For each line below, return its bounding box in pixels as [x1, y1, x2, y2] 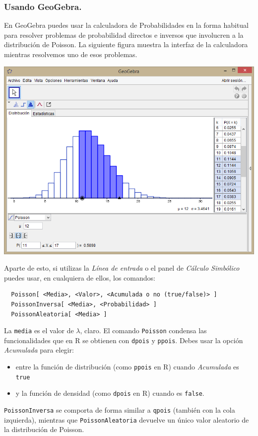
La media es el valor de [4, 325, 74, 336]
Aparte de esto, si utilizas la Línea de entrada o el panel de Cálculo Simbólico [4, 263, 240, 273]
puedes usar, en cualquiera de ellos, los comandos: [4, 272, 155, 283]
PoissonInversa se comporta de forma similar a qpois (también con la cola [4, 405, 235, 415]
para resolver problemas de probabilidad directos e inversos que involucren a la [4, 29, 244, 40]
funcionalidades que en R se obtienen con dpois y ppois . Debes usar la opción [4, 335, 243, 345]
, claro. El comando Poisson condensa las [80, 325, 207, 336]
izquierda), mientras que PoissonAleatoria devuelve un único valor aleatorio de [4, 414, 249, 425]
